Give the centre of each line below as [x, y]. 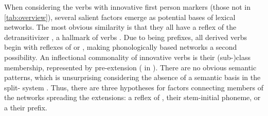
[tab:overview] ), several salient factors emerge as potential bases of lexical [120, 17]
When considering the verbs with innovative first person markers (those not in [128, 7]
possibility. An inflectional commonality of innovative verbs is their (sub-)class [127, 57]
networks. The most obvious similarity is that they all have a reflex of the [120, 27]
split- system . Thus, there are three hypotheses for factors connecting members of [134, 87]
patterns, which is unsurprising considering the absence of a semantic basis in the [132, 77]
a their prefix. [26, 107]
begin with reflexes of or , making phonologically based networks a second [121, 47]
